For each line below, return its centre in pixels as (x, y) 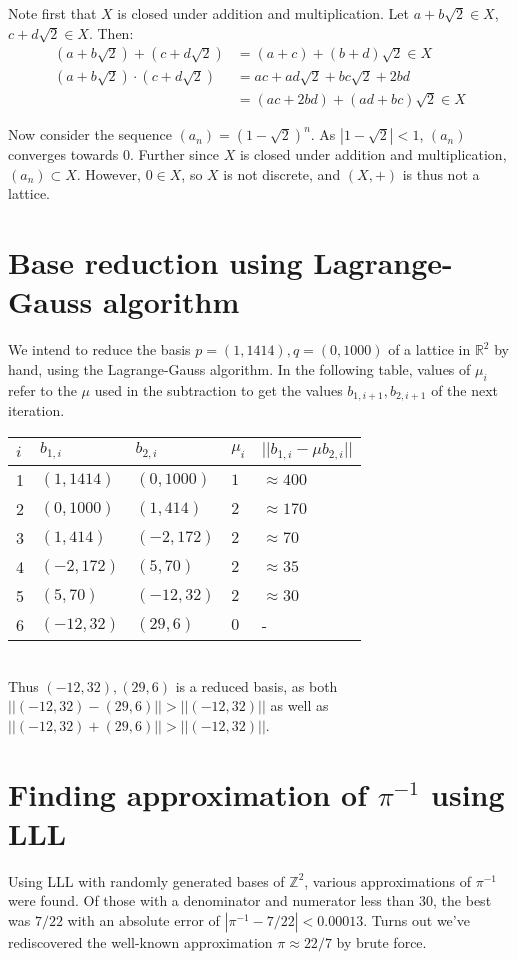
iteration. (36, 410)
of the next (465, 389)
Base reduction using (155, 262)
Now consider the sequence (90, 134)
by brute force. (381, 941)
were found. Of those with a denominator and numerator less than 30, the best (250, 900)
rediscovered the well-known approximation (140, 941)
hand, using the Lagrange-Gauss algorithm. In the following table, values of (239, 368)
